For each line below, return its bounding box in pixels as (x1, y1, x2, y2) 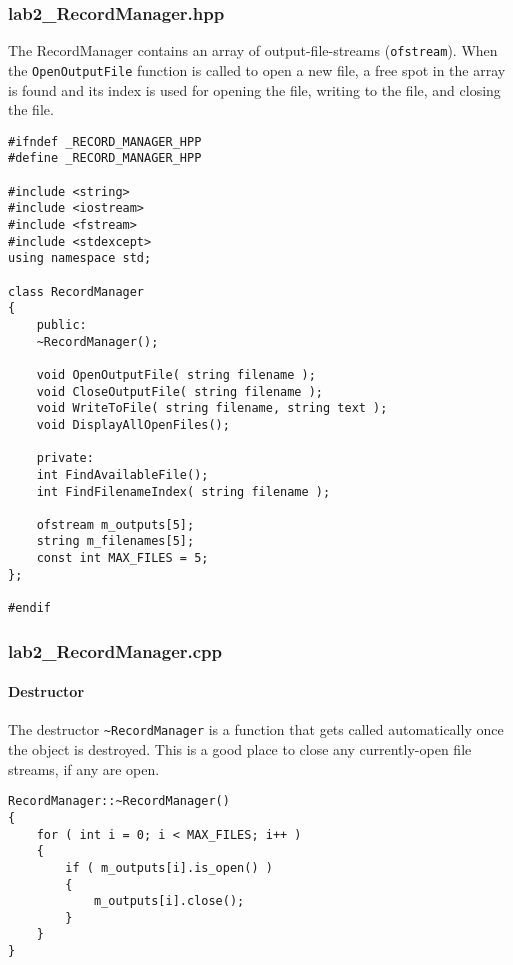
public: (36, 317, 87, 332)
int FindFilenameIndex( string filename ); (36, 484, 331, 499)
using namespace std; (8, 251, 152, 266)
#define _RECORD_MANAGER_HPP (8, 151, 202, 166)
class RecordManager (8, 284, 145, 299)
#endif (8, 601, 51, 616)
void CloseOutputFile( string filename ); (36, 384, 323, 399)
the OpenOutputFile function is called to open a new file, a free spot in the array (8, 59, 506, 80)
